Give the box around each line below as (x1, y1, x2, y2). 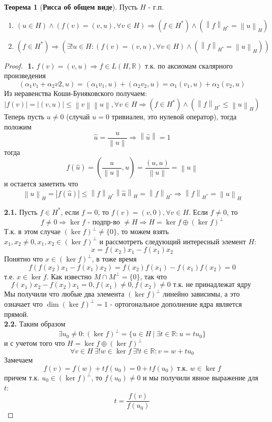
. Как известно (46, 271, 92, 281)
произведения (4, 70, 46, 81)
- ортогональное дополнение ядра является (110, 298, 242, 309)
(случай (66, 111, 90, 122)
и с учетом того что (4, 338, 65, 348)
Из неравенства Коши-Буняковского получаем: (4, 87, 147, 98)
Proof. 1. (4, 60, 34, 71)
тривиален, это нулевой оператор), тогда (111, 111, 237, 122)
